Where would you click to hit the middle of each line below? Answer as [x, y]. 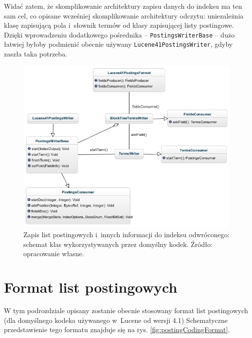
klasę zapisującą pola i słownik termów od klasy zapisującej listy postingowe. [119, 25]
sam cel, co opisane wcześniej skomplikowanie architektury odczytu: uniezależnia [124, 15]
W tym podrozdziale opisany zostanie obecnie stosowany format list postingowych [126, 310]
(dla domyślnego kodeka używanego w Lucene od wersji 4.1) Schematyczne [116, 320]
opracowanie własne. [54, 253]
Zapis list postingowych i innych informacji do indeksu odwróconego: [126, 235]
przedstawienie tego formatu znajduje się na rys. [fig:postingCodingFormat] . [117, 329]
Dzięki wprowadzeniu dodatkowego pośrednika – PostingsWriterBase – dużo [119, 34]
